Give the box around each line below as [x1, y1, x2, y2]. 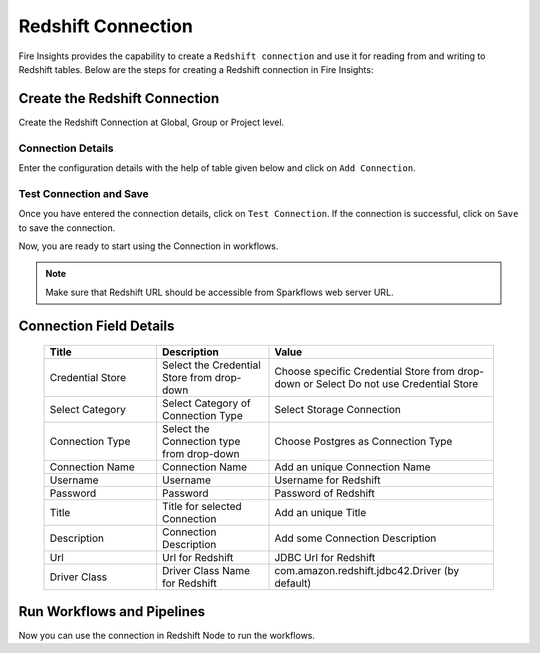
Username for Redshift [274, 473, 381, 487]
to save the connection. [18, 221, 116, 234]
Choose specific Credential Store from [274, 365, 455, 379]
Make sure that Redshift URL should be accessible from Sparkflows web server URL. [45, 286, 394, 298]
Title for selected [161, 500, 242, 514]
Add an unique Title [274, 506, 367, 520]
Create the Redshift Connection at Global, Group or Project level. [18, 116, 285, 128]
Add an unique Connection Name [274, 460, 431, 474]
